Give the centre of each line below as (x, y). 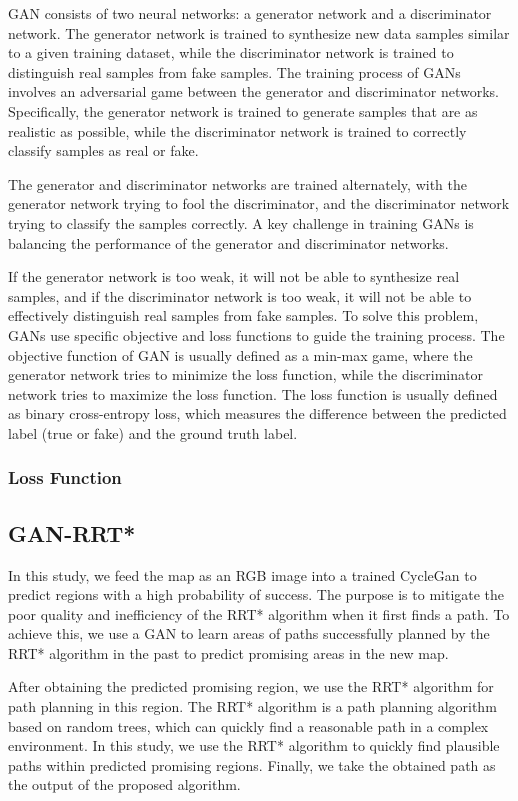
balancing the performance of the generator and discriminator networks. (228, 242)
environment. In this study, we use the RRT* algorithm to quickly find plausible (254, 745)
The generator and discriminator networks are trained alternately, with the (237, 183)
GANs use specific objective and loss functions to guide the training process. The (256, 334)
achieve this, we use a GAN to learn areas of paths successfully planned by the (249, 633)
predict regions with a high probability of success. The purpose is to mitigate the (256, 594)
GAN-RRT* (72, 532)
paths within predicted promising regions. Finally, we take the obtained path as (252, 764)
